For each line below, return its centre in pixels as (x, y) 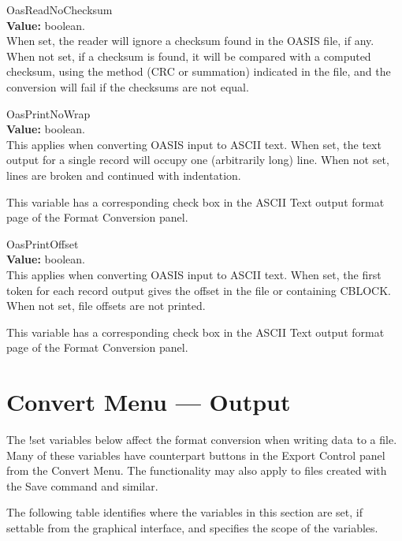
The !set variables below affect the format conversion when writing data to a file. (202, 439)
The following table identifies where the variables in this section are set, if (184, 512)
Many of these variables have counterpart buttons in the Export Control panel (196, 455)
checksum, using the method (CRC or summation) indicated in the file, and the (199, 71)
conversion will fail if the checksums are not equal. (128, 86)
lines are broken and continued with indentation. (124, 175)
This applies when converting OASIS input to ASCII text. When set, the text (194, 144)
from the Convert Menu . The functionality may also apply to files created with (197, 470)
